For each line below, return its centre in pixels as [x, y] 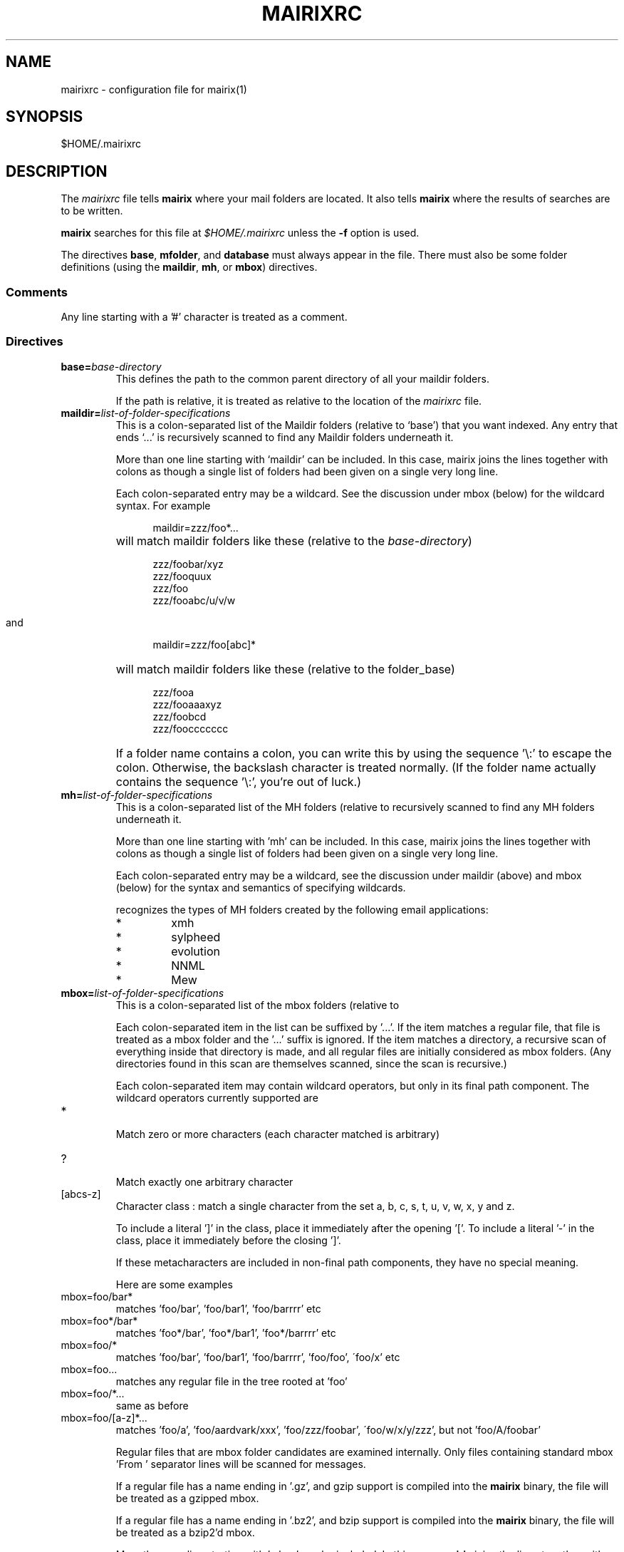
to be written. [92, 211]
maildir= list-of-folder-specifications [146, 413]
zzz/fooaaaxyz [187, 704]
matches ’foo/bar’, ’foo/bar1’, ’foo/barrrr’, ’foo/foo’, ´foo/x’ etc [258, 1357]
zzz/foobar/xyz [188, 564]
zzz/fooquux [182, 576]
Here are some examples [174, 1284]
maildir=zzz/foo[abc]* [204, 644]
